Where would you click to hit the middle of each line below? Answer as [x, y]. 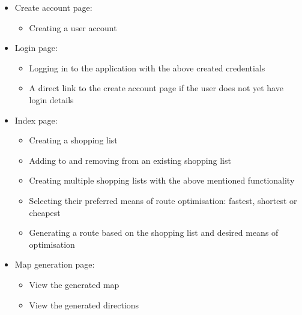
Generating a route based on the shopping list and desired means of [154, 232]
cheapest [45, 212]
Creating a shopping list [73, 140]
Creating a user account [73, 27]
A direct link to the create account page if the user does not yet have [156, 88]
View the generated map [74, 284]
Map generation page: [55, 264]
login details [51, 99]
